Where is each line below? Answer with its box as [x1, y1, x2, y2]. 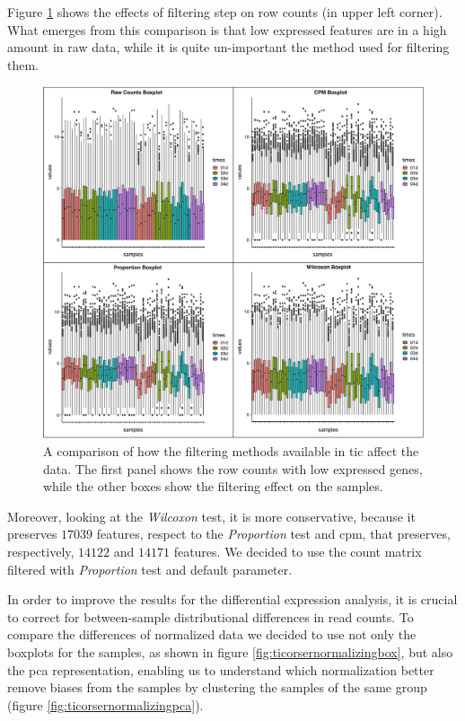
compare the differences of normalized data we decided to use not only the [7, 625, 417, 644]
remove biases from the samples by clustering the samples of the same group [7, 678, 427, 697]
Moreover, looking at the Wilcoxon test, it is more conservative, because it [7, 506, 416, 525]
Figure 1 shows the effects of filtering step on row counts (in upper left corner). [7, 3, 443, 21]
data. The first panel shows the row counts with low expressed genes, [43, 459, 423, 478]
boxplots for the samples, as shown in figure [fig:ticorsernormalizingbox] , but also [7, 643, 453, 662]
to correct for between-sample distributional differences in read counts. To [7, 607, 414, 626]
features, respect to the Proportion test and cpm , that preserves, [96, 524, 451, 543]
